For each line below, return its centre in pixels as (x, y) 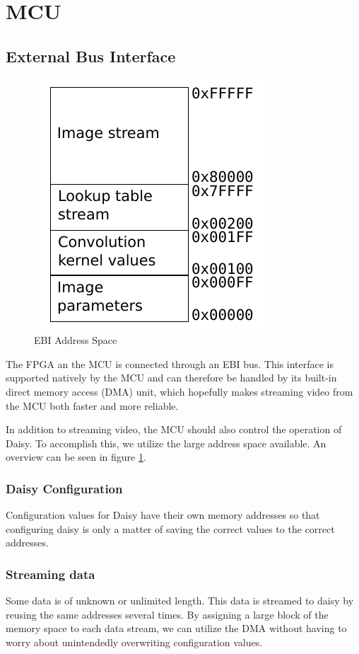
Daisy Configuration (64, 488)
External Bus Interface (91, 56)
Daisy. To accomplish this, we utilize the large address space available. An (166, 443)
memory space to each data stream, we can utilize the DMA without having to (176, 628)
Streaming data (51, 574)
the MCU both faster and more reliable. (92, 405)
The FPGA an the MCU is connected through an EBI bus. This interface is (170, 363)
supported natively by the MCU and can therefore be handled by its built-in (171, 378)
